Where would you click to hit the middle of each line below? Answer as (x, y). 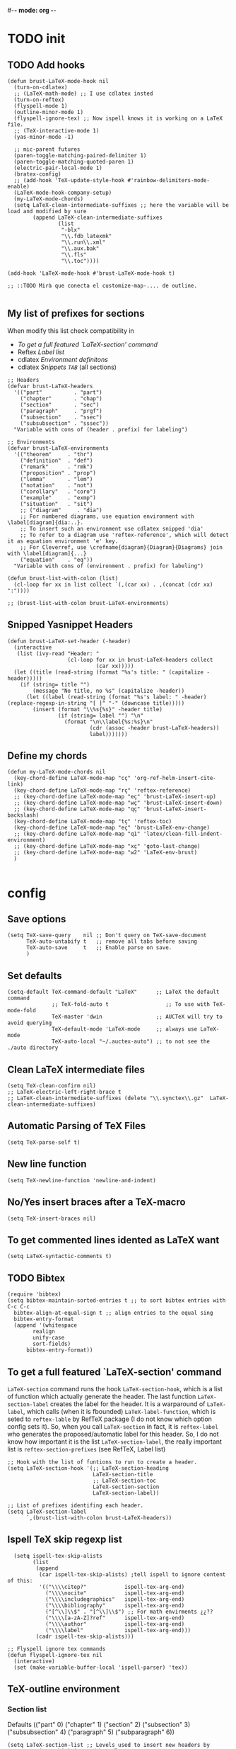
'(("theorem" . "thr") (53, 454)
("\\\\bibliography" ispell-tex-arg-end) (115, 1605)
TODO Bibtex (36, 1278)
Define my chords (47, 756)
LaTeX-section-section (126, 1487)
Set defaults (35, 976)
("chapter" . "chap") (61, 398)
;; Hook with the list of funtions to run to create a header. (102, 1462)
